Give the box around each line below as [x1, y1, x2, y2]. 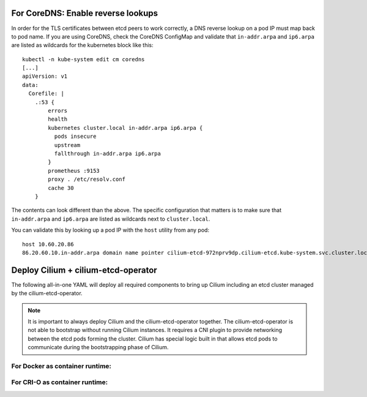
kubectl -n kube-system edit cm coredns [22, 56, 145, 62]
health [48, 116, 68, 123]
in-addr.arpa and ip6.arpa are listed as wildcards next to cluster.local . [11, 215, 210, 222]
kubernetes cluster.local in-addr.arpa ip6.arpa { [48, 124, 203, 131]
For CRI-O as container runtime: [11, 378, 108, 387]
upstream [54, 142, 81, 148]
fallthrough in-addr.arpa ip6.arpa [54, 150, 161, 157]
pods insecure [54, 133, 97, 140]
